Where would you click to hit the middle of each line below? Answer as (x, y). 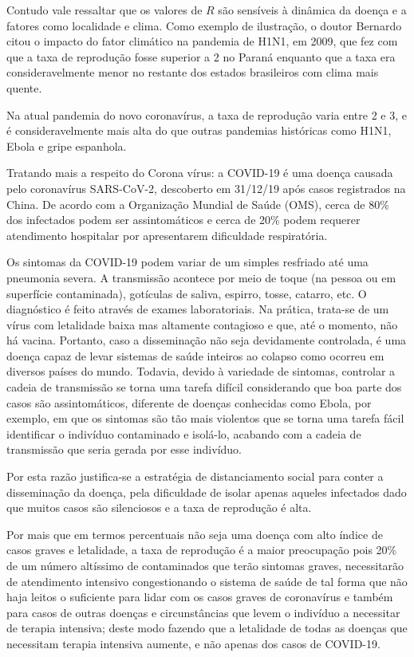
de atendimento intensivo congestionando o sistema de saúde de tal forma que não (207, 581)
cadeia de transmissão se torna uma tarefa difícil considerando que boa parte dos (204, 387)
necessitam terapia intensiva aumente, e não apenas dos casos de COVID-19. (193, 643)
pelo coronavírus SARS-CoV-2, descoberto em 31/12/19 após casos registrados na (206, 188)
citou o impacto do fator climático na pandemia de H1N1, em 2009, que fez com (202, 41)
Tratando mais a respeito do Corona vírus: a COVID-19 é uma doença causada (200, 173)
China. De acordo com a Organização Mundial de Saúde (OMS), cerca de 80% (198, 204)
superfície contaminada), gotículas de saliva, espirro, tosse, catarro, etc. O (187, 293)
